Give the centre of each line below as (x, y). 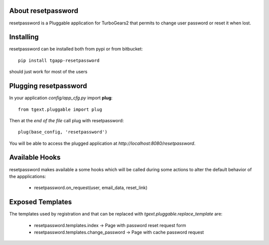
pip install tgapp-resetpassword (59, 60)
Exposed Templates (41, 202)
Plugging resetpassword (48, 86)
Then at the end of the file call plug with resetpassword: (67, 120)
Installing (24, 37)
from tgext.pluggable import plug (60, 109)
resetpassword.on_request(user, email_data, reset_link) (91, 188)
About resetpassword (44, 11)
